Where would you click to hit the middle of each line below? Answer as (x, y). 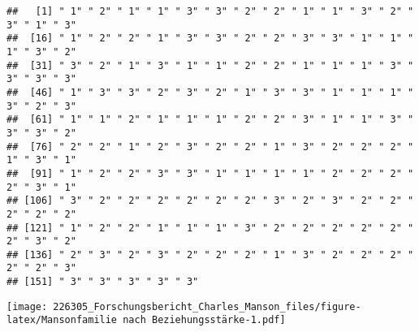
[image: (27, 306)
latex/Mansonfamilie (62, 320)
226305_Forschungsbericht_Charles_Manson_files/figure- (207, 306)
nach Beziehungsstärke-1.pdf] (204, 320)
